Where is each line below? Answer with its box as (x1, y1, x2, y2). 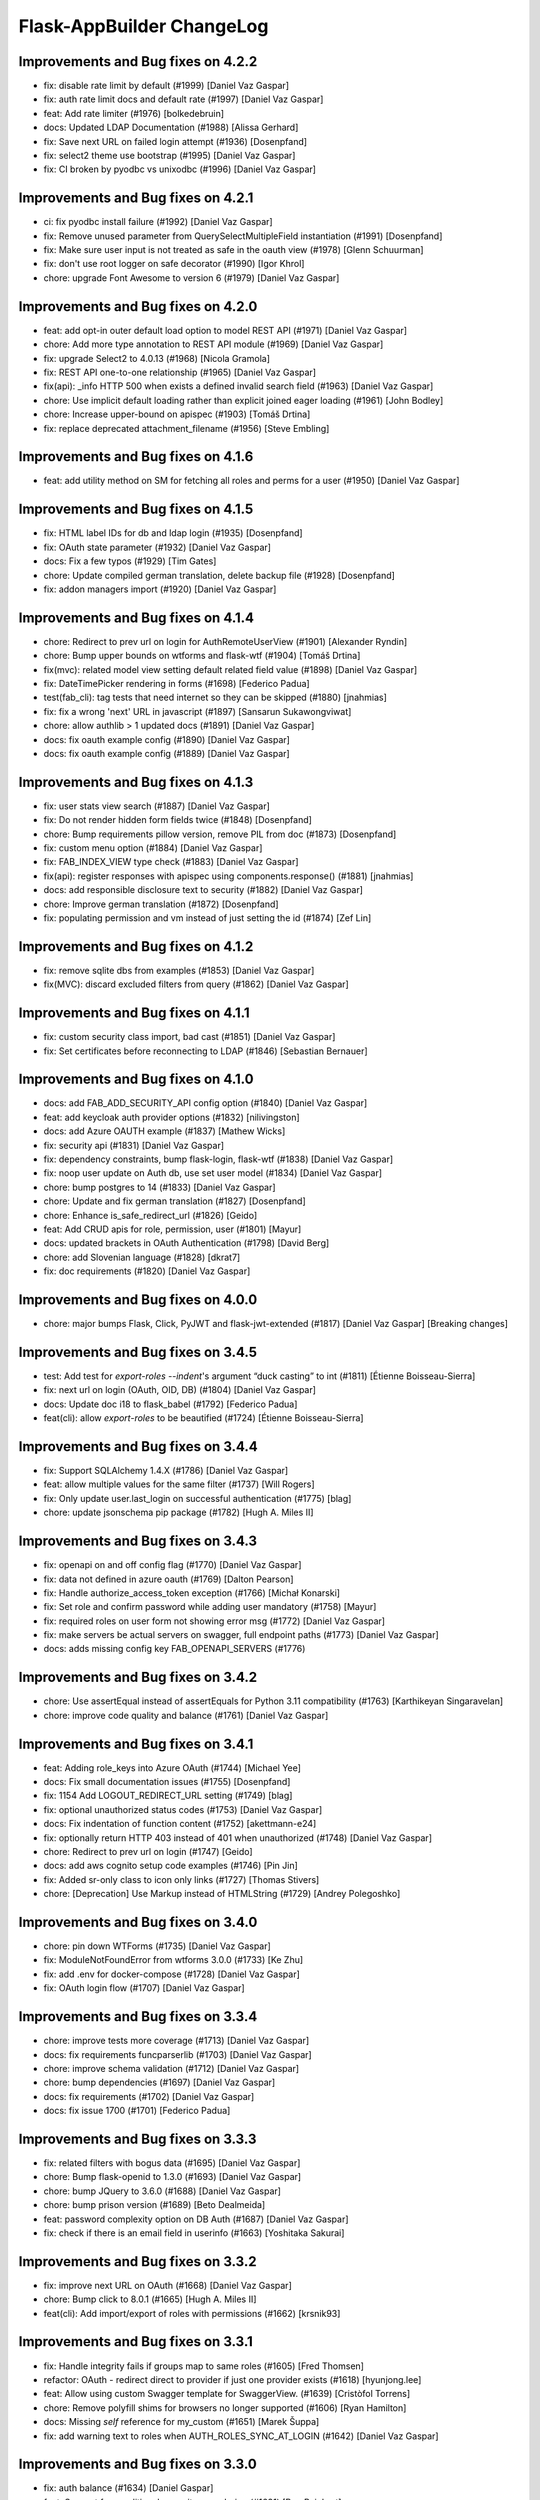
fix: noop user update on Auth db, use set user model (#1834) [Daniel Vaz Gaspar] (43, 1167, 383, 1179)
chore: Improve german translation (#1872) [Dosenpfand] (43, 898, 279, 910)
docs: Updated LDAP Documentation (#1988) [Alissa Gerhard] (43, 121, 299, 134)
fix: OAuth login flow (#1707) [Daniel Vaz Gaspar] (43, 1982, 245, 1994)
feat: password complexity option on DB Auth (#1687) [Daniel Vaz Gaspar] (43, 2213, 349, 2225)
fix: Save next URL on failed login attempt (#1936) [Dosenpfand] (43, 135, 308, 147)
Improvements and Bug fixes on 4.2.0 (18, 298, 258, 315)
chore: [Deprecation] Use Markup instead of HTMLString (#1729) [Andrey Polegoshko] (43, 1888, 401, 1900)
